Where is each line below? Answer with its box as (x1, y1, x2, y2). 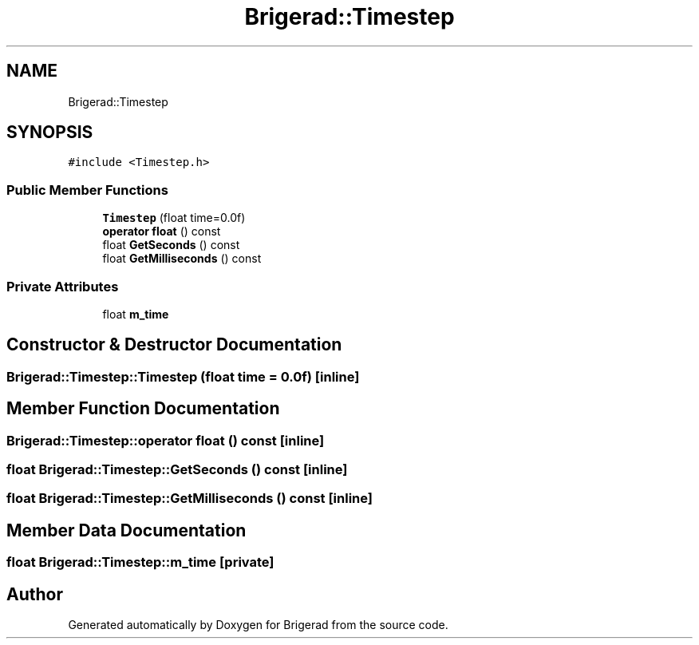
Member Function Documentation (6, 398, 280, 419)
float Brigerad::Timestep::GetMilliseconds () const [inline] (6, 490, 373, 507)
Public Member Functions (6, 181, 168, 198)
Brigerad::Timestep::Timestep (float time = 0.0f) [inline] (6, 368, 360, 385)
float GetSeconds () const (102, 238, 240, 252)
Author (6, 584, 63, 604)
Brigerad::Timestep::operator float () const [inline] (6, 432, 325, 449)
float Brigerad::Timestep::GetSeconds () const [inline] (6, 461, 348, 477)
